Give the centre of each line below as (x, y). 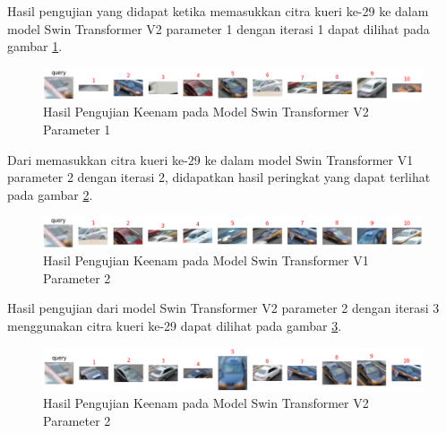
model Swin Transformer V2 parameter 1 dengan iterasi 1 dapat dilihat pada (219, 28)
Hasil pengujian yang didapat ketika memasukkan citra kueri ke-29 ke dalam (218, 11)
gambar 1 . (35, 46)
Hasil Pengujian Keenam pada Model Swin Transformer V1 (206, 260)
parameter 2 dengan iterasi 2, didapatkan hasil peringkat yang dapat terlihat (219, 177)
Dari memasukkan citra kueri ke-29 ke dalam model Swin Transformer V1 (210, 159)
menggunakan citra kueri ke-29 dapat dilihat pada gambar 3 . (175, 326)
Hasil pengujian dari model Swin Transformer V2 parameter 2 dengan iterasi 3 (223, 308)
